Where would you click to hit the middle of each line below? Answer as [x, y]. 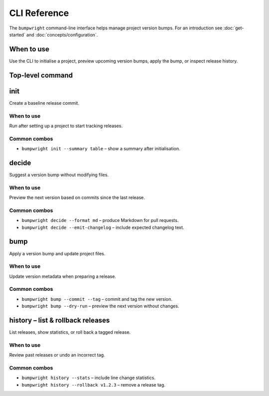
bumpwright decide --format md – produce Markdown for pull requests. [100, 220]
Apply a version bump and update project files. [57, 253]
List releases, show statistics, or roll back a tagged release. [70, 332]
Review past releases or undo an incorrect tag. [57, 355]
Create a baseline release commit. [44, 103]
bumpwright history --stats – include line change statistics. [88, 378]
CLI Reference [39, 13]
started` [17, 34]
